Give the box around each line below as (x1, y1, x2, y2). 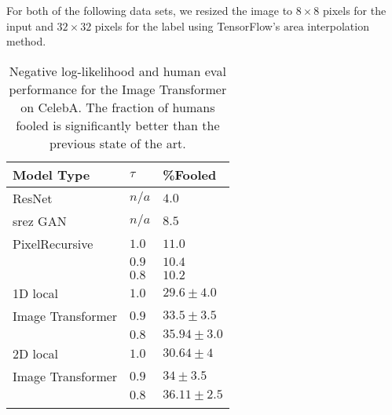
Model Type (13, 165, 90, 184)
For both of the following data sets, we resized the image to (6, 2, 293, 18)
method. (6, 33, 46, 49)
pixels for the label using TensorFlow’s (94, 17, 280, 34)
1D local (13, 283, 59, 302)
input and (6, 17, 53, 34)
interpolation (307, 17, 369, 34)
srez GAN (13, 211, 67, 230)
